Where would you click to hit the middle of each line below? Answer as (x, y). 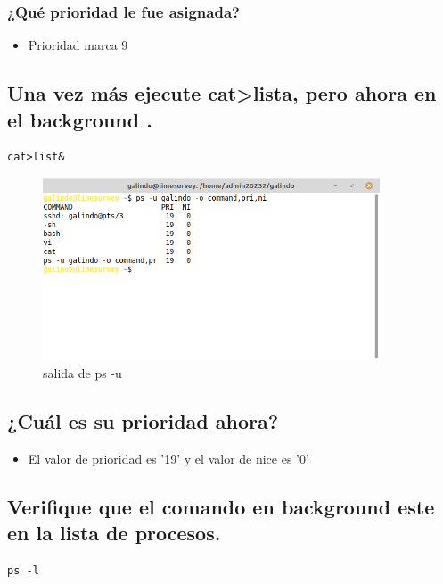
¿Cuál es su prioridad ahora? (143, 420)
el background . (80, 119)
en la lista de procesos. (114, 533)
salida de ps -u (82, 372)
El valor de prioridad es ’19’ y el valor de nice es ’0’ (168, 458)
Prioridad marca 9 (78, 45)
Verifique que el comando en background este (221, 506)
